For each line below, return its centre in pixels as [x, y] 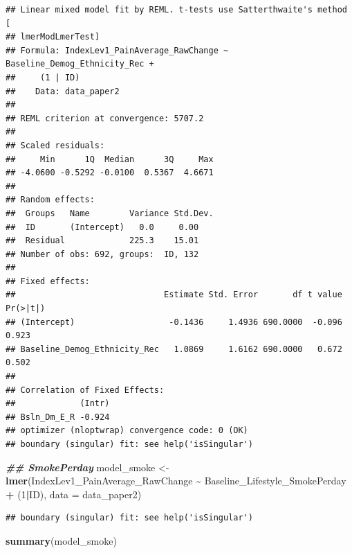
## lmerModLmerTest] [53, 37]
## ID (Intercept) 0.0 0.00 [102, 227]
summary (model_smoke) [61, 540]
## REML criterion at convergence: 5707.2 [105, 118]
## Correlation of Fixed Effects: [85, 390]
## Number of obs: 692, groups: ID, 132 [102, 254]
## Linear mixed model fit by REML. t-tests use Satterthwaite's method [176, 10]
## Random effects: [50, 200]
